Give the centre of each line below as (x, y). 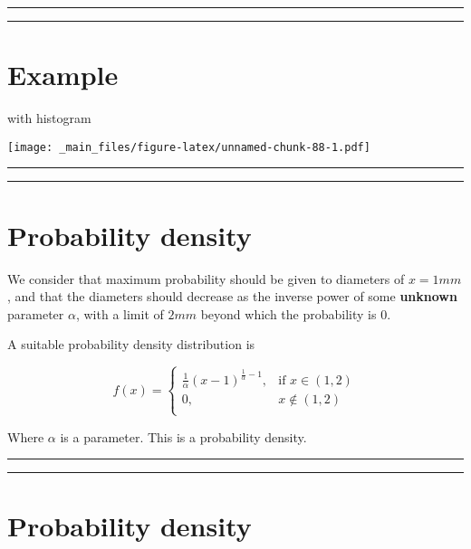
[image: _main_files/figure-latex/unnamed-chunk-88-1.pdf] (189, 147)
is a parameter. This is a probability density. (183, 436)
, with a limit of (120, 313)
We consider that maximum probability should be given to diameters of (206, 278)
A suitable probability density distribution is (131, 344)
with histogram (49, 118)
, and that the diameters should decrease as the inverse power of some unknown (232, 296)
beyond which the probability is (288, 313)
